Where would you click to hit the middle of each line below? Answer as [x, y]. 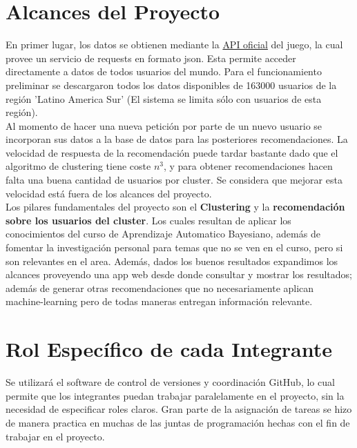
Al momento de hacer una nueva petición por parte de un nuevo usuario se [164, 125]
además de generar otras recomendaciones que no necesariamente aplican [160, 288]
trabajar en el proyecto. [55, 436]
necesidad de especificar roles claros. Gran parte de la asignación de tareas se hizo [179, 409]
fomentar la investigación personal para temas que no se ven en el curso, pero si [174, 247]
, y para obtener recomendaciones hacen [248, 166]
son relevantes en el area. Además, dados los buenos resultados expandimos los [172, 261]
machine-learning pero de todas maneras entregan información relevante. [159, 301]
